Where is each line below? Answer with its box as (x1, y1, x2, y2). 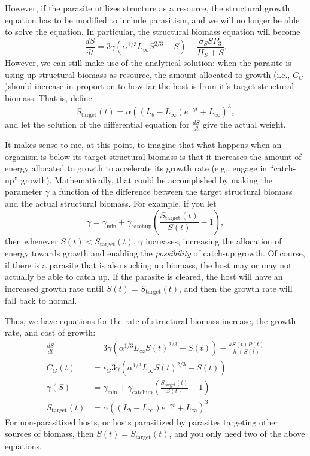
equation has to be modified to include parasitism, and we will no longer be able (5, 13, 300, 26)
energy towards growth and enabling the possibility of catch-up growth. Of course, (5, 247, 305, 259)
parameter (5, 185, 42, 198)
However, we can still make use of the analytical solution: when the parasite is (5, 56, 291, 69)
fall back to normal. (5, 294, 77, 307)
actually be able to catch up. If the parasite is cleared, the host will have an (5, 270, 283, 283)
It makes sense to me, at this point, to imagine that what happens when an (5, 138, 282, 150)
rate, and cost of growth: (5, 326, 96, 339)
